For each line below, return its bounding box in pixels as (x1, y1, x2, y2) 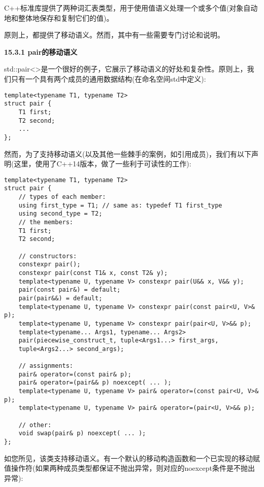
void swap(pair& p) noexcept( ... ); (18, 430, 146, 437)
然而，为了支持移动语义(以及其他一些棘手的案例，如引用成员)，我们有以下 (4, 148, 251, 159)
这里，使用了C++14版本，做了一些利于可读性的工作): (14, 158, 191, 169)
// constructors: (18, 252, 77, 260)
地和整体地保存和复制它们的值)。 (4, 12, 114, 23)
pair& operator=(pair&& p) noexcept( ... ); (18, 379, 172, 387)
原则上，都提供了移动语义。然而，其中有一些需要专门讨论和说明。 (4, 29, 224, 40)
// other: (18, 421, 52, 429)
